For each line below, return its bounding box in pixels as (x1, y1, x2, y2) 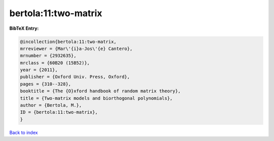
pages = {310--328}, (20, 81, 71, 87)
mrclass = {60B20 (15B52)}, (20, 60, 90, 66)
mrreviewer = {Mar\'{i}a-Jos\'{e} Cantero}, (20, 45, 133, 52)
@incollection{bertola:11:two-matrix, (20, 38, 117, 44)
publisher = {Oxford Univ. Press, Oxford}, (20, 74, 130, 80)
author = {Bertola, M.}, (20, 103, 82, 108)
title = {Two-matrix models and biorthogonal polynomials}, (20, 95, 173, 101)
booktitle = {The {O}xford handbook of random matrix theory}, (20, 88, 181, 94)
